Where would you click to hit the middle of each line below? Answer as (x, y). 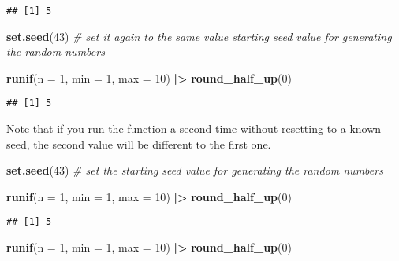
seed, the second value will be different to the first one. (139, 143)
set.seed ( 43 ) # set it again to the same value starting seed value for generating (199, 36)
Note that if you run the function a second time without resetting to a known (194, 129)
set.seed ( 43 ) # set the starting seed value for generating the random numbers (195, 170)
